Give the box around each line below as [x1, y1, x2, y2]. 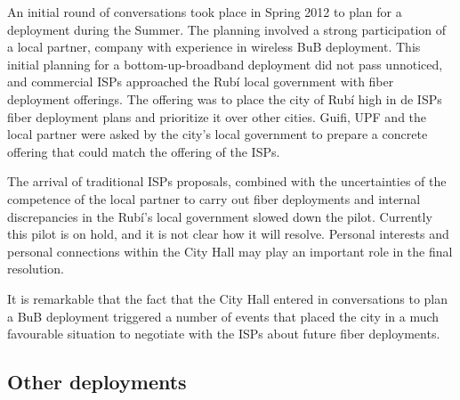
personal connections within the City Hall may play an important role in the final [7, 241, 453, 260]
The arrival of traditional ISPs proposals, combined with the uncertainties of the [7, 172, 447, 191]
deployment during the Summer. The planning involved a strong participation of [7, 20, 447, 38]
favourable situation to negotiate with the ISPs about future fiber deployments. [7, 324, 440, 343]
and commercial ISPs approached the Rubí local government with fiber [7, 72, 394, 91]
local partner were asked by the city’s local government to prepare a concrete [7, 125, 428, 143]
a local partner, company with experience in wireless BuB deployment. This [7, 37, 421, 56]
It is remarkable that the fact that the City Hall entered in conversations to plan [7, 289, 448, 307]
